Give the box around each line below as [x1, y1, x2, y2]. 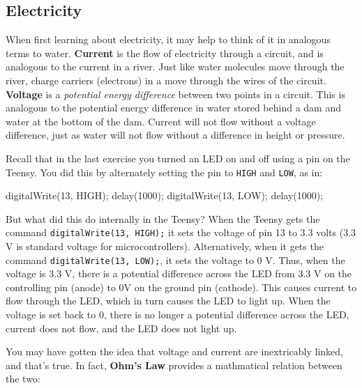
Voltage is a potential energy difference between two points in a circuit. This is [6, 86, 345, 101]
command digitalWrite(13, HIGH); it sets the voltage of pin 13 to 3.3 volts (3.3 [6, 225, 356, 240]
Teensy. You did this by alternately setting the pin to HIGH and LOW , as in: [6, 164, 323, 179]
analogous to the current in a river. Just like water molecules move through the [6, 59, 345, 74]
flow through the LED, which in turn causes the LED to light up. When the [6, 293, 331, 308]
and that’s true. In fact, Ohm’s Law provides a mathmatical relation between [6, 357, 342, 372]
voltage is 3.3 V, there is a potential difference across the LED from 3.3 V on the [6, 266, 352, 281]
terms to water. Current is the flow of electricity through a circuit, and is [6, 45, 324, 60]
